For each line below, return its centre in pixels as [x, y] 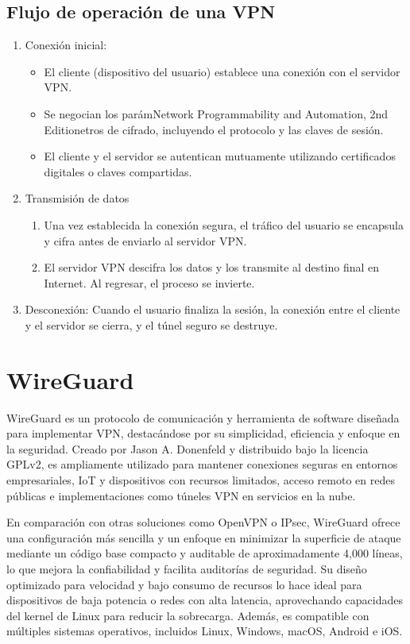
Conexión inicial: [66, 45]
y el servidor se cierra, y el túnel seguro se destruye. [151, 324]
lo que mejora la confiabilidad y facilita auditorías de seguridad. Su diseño [187, 568]
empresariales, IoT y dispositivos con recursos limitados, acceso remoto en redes [201, 480]
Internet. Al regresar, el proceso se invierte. [149, 282]
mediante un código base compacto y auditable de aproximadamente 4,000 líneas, [205, 553]
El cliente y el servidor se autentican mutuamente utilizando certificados [220, 156]
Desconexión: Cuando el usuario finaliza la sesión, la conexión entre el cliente [213, 309]
